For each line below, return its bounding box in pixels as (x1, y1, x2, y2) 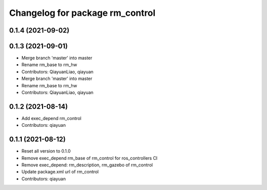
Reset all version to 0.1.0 (21, 148, 71, 154)
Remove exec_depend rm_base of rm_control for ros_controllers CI (21, 155, 158, 161)
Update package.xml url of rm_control (21, 169, 99, 175)
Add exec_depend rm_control (21, 115, 82, 121)
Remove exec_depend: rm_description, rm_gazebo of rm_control (21, 162, 153, 168)
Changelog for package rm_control (9, 7, 156, 18)
